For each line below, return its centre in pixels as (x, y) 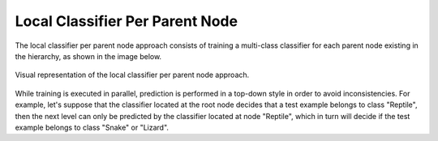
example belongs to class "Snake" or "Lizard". (92, 127)
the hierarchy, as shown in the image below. (88, 56)
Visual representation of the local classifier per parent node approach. (132, 75)
